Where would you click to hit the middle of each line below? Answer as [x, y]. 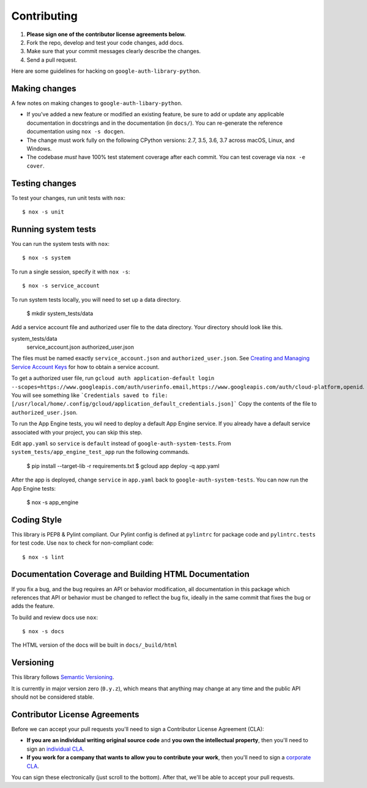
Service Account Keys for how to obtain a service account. [85, 366]
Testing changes [44, 183]
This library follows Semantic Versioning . [63, 677]
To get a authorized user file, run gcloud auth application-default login [113, 378]
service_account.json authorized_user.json [80, 347]
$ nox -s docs [43, 631]
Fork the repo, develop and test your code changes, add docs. [105, 42]
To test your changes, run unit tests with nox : [68, 198]
